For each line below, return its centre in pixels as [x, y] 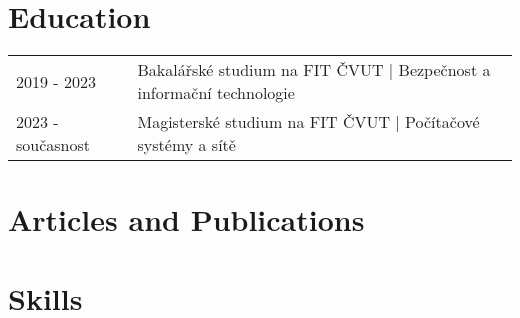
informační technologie [216, 93]
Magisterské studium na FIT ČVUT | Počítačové [308, 122]
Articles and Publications [186, 219]
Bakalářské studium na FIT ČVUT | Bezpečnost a [314, 70]
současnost [53, 145]
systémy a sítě [186, 145]
